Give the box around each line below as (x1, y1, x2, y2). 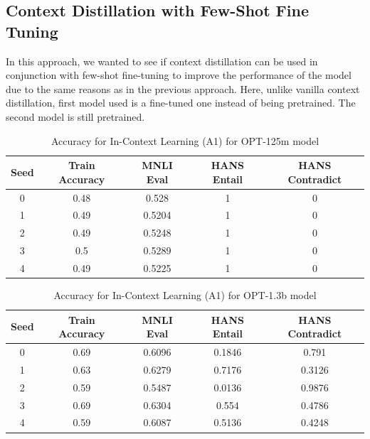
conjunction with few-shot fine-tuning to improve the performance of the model (6, 67, 351, 82)
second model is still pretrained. (6, 109, 145, 124)
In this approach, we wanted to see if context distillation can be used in (6, 53, 318, 68)
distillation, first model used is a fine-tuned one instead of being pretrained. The (6, 95, 356, 110)
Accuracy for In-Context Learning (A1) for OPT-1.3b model (53, 288, 317, 303)
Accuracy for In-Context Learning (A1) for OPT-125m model (51, 133, 319, 148)
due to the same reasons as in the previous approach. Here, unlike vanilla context (6, 81, 360, 96)
